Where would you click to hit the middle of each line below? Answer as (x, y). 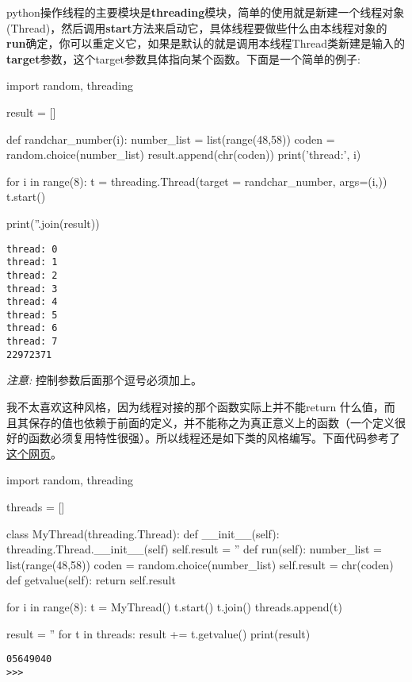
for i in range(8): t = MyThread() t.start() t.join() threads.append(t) (174, 606)
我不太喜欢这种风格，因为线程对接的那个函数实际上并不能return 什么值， (195, 407)
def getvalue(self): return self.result (91, 580)
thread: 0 (32, 249)
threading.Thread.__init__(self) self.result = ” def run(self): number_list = (194, 549)
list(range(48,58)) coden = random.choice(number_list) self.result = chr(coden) (200, 564)
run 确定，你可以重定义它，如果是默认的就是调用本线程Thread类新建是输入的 (206, 43)
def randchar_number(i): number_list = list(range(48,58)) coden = (171, 139)
